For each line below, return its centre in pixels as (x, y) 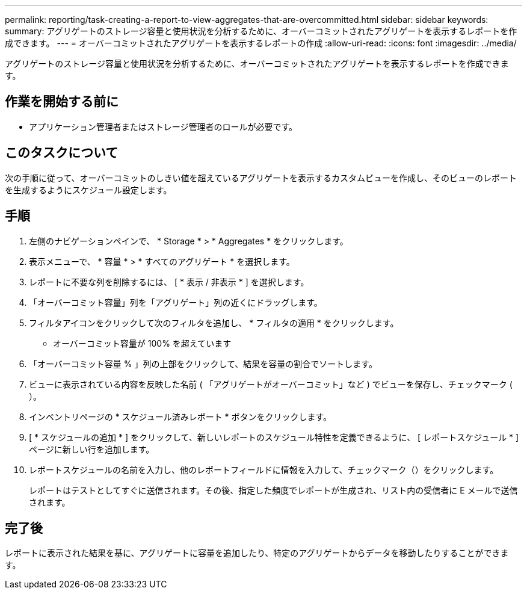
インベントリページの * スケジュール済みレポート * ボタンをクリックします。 (180, 416)
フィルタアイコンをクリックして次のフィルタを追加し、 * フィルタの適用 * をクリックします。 (214, 323)
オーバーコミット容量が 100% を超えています (142, 343)
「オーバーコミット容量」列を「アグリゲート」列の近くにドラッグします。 (176, 302)
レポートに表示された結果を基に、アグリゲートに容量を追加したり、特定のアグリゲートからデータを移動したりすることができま (257, 553)
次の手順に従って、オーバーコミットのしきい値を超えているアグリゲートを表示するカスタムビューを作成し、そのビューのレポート (261, 178)
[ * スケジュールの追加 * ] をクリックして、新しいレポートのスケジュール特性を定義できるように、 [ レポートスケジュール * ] (274, 437)
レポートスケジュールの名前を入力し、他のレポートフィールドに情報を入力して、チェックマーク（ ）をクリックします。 (264, 469)
